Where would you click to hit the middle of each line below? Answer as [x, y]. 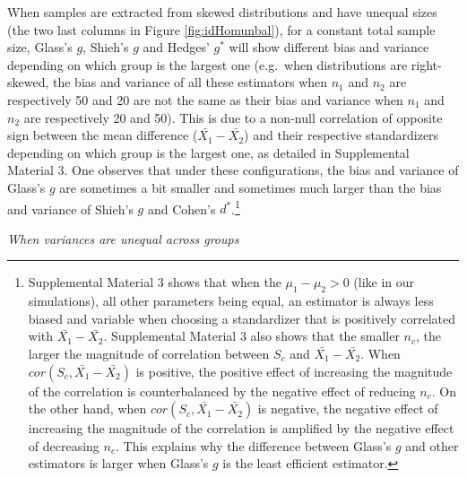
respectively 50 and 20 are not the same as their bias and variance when [205, 99]
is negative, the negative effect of [348, 408]
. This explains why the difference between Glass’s [253, 445]
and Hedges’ [176, 47]
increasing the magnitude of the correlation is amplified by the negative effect [241, 428]
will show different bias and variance [329, 47]
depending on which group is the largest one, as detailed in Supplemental [208, 152]
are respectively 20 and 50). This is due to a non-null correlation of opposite [233, 117]
